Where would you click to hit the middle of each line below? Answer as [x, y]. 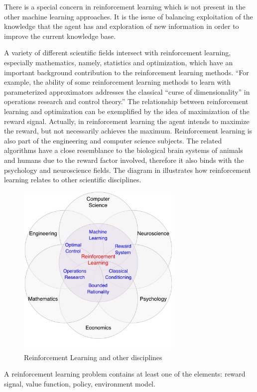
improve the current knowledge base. [60, 36]
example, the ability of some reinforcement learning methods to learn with [117, 82]
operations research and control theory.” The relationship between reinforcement [126, 101]
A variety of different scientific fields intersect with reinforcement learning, [118, 53]
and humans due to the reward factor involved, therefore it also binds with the [124, 160]
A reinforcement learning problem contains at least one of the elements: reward [125, 374]
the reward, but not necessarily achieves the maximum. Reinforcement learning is [128, 131]
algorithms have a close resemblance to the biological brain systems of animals [124, 150]
